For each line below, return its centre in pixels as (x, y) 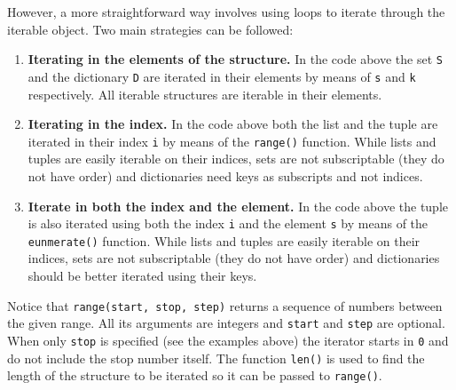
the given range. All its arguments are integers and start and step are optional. (226, 323)
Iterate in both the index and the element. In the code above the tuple (238, 206)
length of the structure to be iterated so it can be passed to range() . (195, 375)
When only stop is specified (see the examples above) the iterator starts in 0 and (228, 340)
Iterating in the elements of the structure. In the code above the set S (235, 59)
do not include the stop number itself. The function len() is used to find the (216, 358)
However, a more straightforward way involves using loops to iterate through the (226, 12)
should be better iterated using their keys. (142, 276)
